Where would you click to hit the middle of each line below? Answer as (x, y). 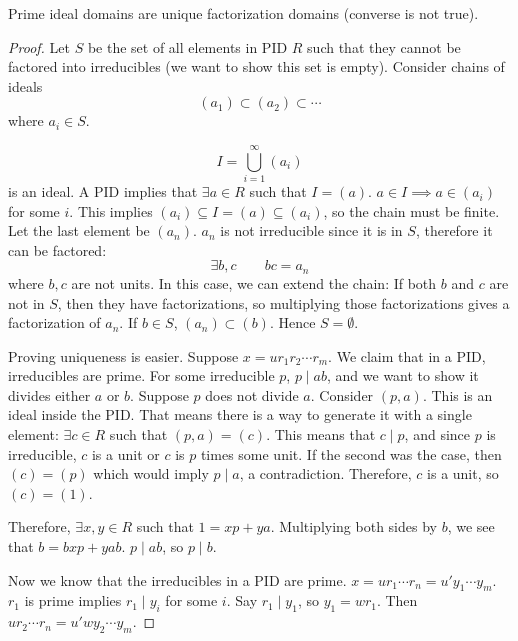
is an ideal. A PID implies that (103, 191)
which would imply (151, 473)
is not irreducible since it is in (311, 230)
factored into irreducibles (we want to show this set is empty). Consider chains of (256, 66)
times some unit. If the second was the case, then (351, 453)
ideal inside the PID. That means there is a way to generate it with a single (240, 414)
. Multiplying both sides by (353, 526)
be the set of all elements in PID (187, 46)
